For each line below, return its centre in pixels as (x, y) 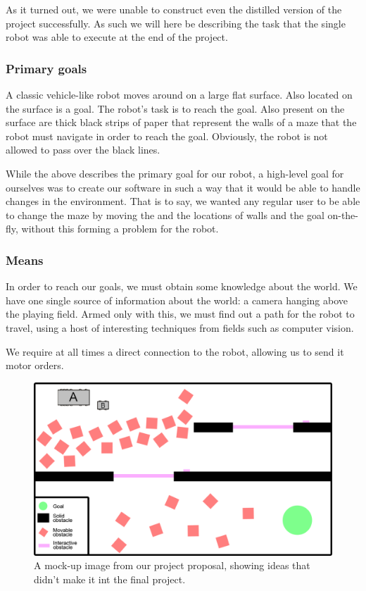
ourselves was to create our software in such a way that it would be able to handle (183, 187)
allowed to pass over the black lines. (83, 150)
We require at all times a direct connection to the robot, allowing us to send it (175, 351)
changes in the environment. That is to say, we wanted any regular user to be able (183, 201)
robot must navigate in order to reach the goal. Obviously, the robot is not (167, 136)
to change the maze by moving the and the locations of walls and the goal (165, 214)
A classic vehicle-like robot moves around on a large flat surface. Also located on (179, 94)
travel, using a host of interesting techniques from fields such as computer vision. (180, 327)
